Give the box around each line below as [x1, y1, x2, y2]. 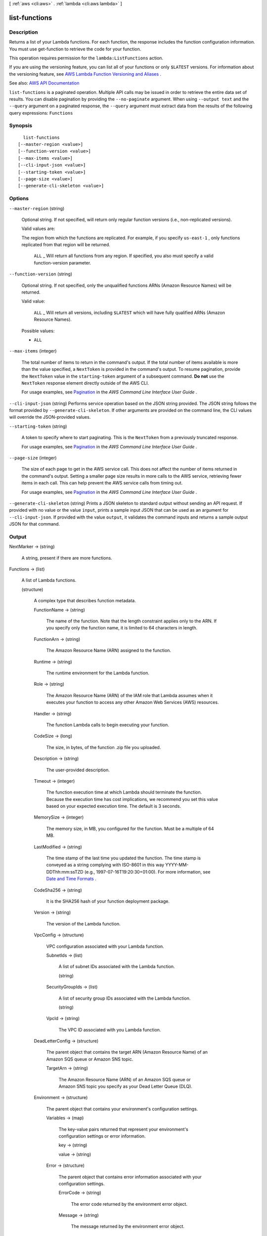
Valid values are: [21, 225, 55, 232]
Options [9, 195, 29, 202]
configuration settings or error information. [58, 1133, 146, 1139]
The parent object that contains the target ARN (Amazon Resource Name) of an [46, 1049, 208, 1055]
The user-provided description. [46, 767, 110, 773]
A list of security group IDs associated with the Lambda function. [58, 995, 191, 1001]
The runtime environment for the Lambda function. [46, 670, 149, 676]
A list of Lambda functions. [21, 577, 77, 583]
